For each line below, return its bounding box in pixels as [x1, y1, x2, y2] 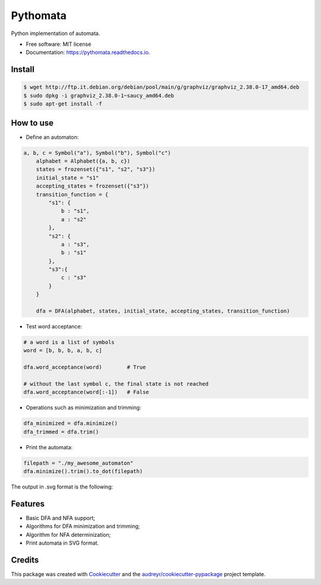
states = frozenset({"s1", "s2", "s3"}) [36, 166, 156, 173]
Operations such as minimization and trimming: [26, 404, 141, 411]
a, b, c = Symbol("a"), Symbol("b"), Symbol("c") [23, 149, 171, 156]
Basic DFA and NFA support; [26, 514, 95, 521]
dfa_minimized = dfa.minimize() [23, 420, 118, 427]
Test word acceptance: [26, 323, 83, 330]
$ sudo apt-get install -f [23, 101, 102, 107]
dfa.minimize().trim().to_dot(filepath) [23, 468, 143, 475]
